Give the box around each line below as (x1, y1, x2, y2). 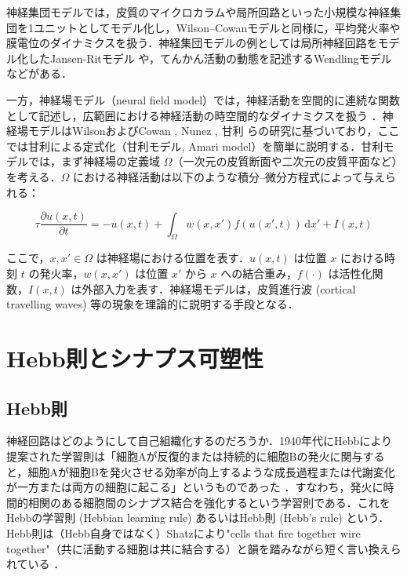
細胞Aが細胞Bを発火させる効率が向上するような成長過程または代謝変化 (27, 463, 395, 479)
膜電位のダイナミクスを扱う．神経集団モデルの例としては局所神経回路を (6, 35, 378, 51)
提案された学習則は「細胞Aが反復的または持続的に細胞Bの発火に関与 (6, 447, 363, 464)
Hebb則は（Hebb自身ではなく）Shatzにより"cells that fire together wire (6, 524, 361, 541)
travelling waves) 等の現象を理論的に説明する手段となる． (6, 296, 299, 312)
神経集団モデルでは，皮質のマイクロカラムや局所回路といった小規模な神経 (6, 4, 391, 20)
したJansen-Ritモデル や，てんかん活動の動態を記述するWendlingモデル (27, 49, 392, 66)
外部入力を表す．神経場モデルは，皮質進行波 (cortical (82, 280, 356, 297)
